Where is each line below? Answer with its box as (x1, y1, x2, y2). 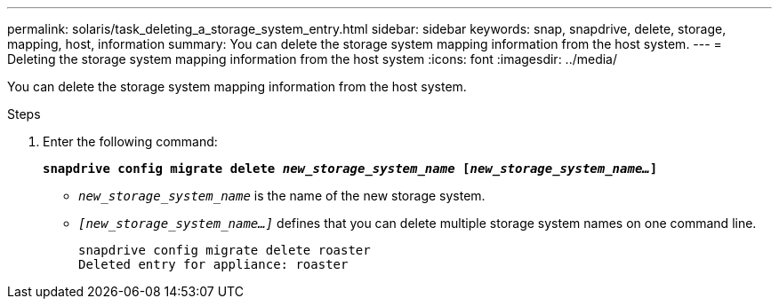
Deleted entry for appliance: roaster (78, 257, 349, 271)
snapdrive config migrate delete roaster (78, 243, 371, 257)
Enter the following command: (43, 134, 218, 149)
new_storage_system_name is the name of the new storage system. (78, 188, 486, 203)
